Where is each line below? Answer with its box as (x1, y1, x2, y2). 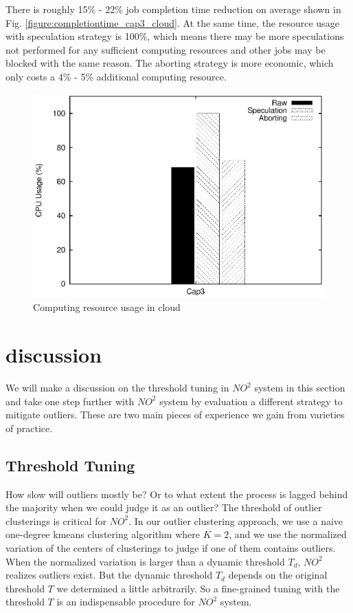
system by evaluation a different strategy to (159, 394, 343, 408)
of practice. (5, 420, 53, 435)
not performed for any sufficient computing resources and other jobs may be (5, 42, 326, 56)
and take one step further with (5, 394, 135, 408)
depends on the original (228, 568, 328, 582)
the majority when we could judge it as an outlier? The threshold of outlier (5, 500, 322, 515)
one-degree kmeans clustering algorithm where (5, 527, 201, 541)
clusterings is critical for (5, 513, 106, 528)
